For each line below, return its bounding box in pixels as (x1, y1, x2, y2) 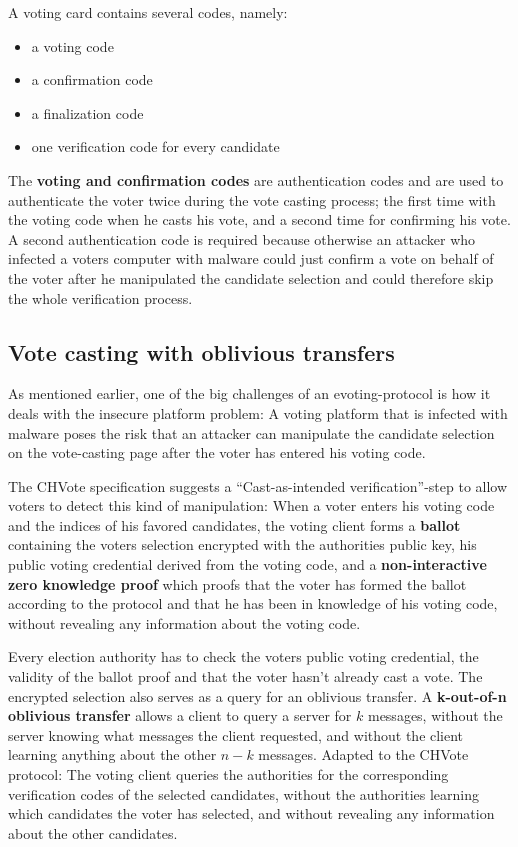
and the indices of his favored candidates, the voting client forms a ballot (8, 514, 461, 535)
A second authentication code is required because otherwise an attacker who (8, 228, 476, 249)
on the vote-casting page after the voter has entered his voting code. (8, 442, 426, 463)
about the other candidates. (8, 822, 178, 843)
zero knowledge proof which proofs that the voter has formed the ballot (8, 573, 467, 594)
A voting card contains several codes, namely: (8, 2, 288, 22)
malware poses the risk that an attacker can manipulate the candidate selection (8, 422, 495, 443)
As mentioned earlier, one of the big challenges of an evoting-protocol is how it (8, 383, 491, 404)
